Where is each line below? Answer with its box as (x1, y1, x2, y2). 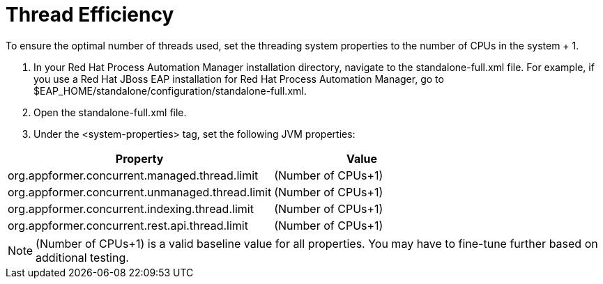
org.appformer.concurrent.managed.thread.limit (8, 168, 259, 182)
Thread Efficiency (6, 3, 174, 26)
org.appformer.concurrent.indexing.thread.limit (8, 201, 254, 216)
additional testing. (36, 250, 129, 265)
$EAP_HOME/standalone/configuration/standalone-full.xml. (33, 84, 307, 97)
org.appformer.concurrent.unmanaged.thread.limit (8, 184, 272, 199)
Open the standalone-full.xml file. (33, 106, 187, 118)
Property (115, 151, 164, 166)
